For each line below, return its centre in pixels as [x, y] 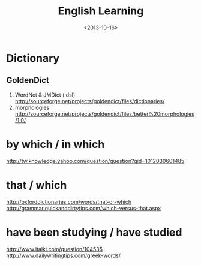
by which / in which [55, 144]
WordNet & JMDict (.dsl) [45, 95]
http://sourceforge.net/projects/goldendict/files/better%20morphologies [105, 114]
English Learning [101, 11]
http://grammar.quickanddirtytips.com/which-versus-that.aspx [84, 208]
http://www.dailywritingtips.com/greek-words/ [64, 255]
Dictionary [33, 58]
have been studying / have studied [94, 232]
